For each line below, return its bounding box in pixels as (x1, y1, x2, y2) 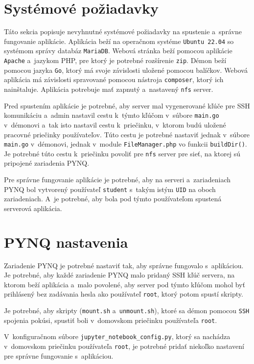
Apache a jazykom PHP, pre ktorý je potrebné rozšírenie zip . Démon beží (4, 55, 227, 65)
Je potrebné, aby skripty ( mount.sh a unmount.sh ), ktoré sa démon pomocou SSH (4, 305, 250, 315)
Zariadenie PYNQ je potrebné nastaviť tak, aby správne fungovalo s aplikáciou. (4, 260, 244, 270)
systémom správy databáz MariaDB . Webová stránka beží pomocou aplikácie (4, 45, 232, 56)
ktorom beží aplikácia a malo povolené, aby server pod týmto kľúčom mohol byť (4, 279, 245, 289)
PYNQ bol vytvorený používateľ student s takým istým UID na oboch (4, 184, 216, 194)
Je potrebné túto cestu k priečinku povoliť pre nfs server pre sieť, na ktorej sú (4, 148, 241, 158)
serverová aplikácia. (4, 203, 62, 213)
